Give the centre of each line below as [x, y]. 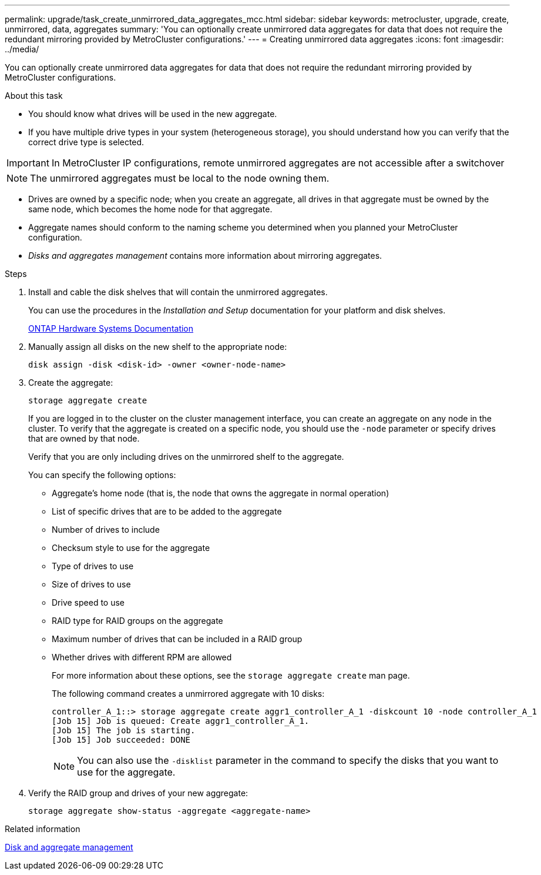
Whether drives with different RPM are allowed [142, 657]
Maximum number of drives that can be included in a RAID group [177, 639]
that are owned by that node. [84, 438]
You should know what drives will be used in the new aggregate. [153, 114]
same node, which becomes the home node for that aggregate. [150, 209]
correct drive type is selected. [86, 142]
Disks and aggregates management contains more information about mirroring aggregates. [205, 256]
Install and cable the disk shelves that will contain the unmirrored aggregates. [178, 292]
